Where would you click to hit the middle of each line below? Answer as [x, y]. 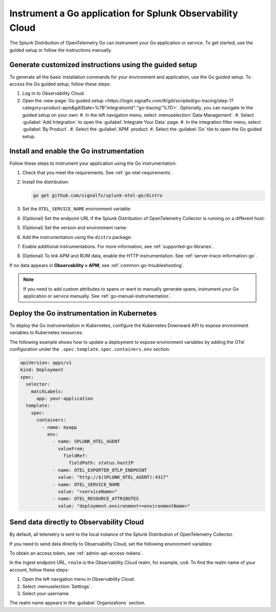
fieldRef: [75, 456]
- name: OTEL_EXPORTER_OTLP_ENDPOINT [100, 470]
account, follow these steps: [39, 570]
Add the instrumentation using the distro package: [77, 237]
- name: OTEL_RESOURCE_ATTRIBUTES [96, 499]
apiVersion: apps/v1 [46, 363]
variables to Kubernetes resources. [47, 333]
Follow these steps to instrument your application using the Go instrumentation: [93, 163]
